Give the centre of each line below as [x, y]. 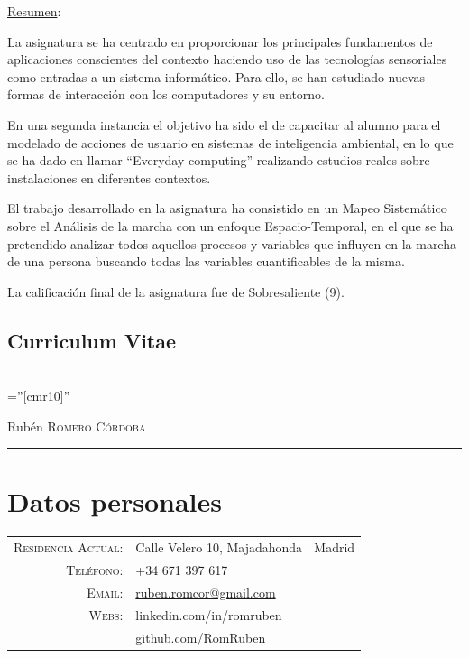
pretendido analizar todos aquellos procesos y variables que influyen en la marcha [232, 243]
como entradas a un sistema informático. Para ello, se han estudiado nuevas [216, 76]
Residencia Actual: [69, 547]
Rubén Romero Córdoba [77, 426]
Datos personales [115, 501]
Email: [105, 592]
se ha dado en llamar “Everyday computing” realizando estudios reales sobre [219, 160]
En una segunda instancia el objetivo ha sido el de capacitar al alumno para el [224, 124]
